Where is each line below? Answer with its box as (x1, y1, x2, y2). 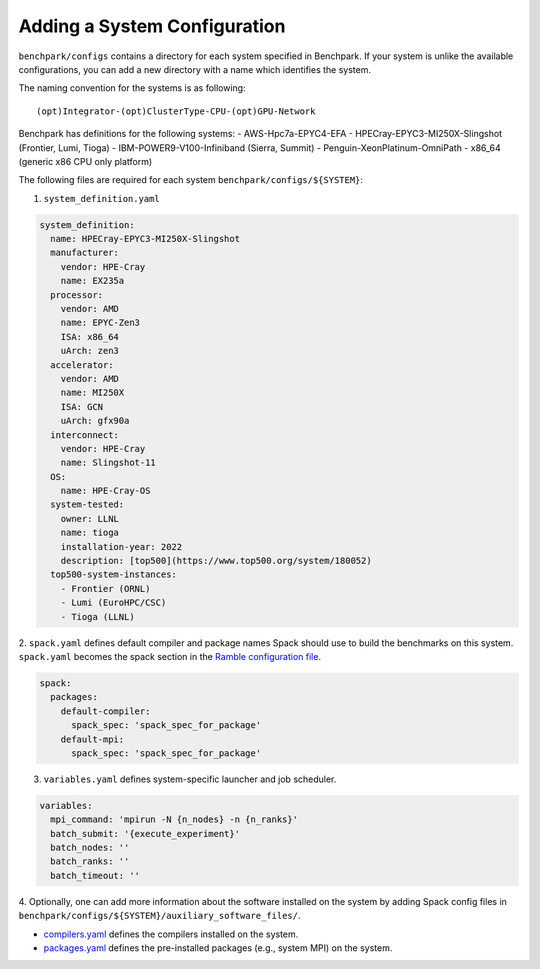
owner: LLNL (60, 513, 120, 524)
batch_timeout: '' (50, 870, 140, 881)
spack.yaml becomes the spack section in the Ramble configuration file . (18, 650, 322, 662)
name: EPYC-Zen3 (60, 317, 140, 329)
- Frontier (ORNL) (60, 583, 151, 594)
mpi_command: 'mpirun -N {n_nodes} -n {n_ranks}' (50, 814, 299, 825)
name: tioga (60, 527, 120, 539)
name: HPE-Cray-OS (60, 485, 151, 497)
